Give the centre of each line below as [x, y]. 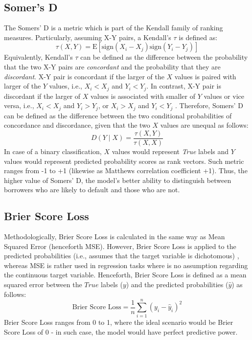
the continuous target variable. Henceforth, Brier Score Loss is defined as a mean [125, 275]
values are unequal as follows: [204, 125]
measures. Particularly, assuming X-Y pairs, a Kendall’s [88, 37]
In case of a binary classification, [53, 151]
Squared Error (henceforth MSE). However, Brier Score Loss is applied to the [120, 246]
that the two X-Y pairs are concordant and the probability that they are [112, 66]
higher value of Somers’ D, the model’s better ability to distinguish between [118, 180]
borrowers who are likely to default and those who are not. [92, 190]
